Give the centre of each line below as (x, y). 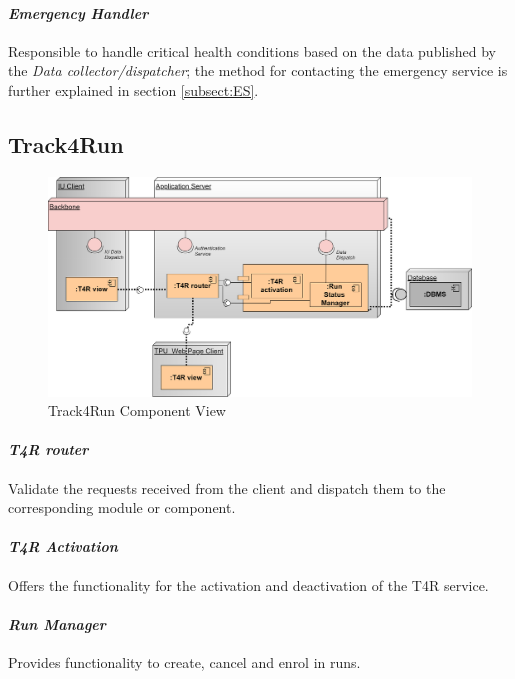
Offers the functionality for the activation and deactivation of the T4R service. (248, 584)
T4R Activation (63, 546)
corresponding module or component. (122, 507)
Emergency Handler (78, 12)
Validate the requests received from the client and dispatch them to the (227, 487)
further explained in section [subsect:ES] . (133, 89)
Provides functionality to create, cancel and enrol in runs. (184, 662)
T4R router (48, 449)
